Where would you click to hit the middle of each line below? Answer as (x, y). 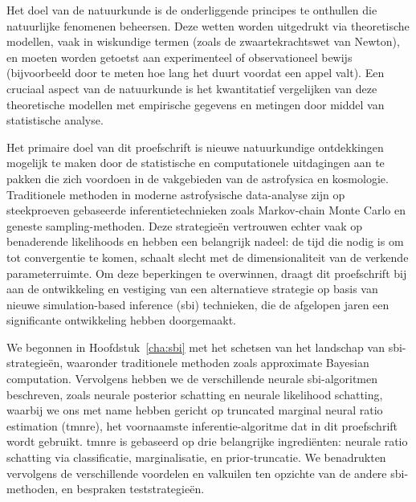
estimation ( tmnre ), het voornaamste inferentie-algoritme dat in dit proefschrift (202, 425)
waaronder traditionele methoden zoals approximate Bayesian (218, 363)
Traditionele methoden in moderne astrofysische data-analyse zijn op (176, 194)
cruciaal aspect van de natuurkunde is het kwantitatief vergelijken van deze (192, 88)
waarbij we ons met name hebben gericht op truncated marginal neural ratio (195, 410)
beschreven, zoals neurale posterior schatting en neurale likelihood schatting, (195, 394)
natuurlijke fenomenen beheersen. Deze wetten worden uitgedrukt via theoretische (208, 25)
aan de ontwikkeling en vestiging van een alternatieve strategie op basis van (192, 289)
